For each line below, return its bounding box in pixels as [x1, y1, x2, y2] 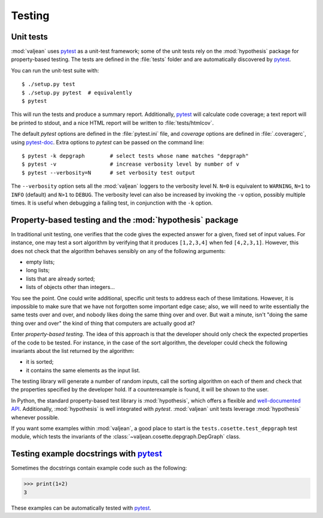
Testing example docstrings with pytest [11, 449, 163, 459]
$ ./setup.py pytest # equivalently [22, 89, 133, 96]
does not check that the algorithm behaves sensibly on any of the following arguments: [11, 247, 226, 254]
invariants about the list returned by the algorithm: [11, 347, 135, 354]
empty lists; [26, 258, 55, 266]
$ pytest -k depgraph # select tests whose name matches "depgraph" [22, 153, 249, 159]
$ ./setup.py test [22, 81, 76, 88]
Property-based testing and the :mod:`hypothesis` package [11, 215, 239, 225]
